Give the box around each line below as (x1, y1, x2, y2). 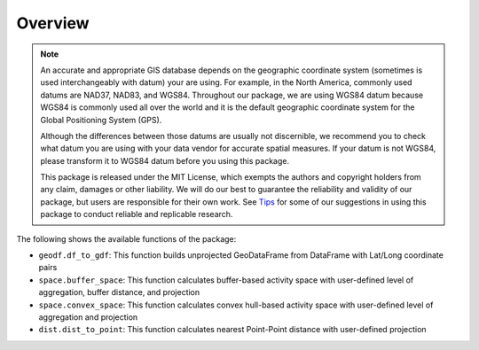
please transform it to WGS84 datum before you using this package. (40, 155, 290, 166)
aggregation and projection (38, 311, 138, 323)
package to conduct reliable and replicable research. (40, 209, 233, 220)
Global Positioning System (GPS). (40, 114, 162, 125)
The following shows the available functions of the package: (16, 233, 237, 244)
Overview (16, 13, 90, 33)
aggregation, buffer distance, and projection (38, 287, 200, 298)
